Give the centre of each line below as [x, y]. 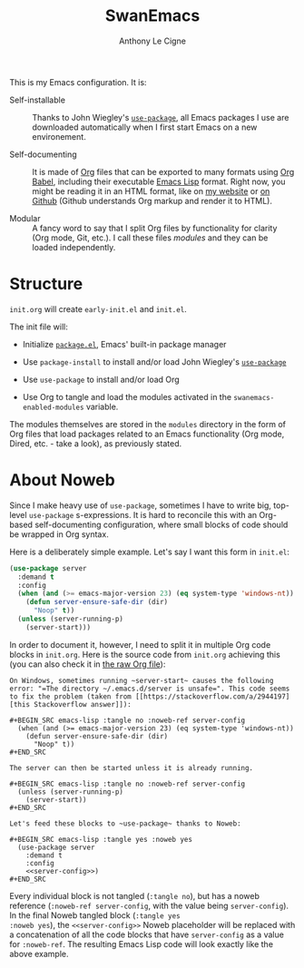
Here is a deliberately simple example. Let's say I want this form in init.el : [150, 552]
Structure [46, 284]
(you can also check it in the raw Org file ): [88, 664]
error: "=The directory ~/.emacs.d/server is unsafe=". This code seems [150, 689]
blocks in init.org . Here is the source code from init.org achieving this [145, 654]
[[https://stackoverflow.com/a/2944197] [212, 696]
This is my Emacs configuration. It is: [78, 82]
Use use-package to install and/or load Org [101, 379]
